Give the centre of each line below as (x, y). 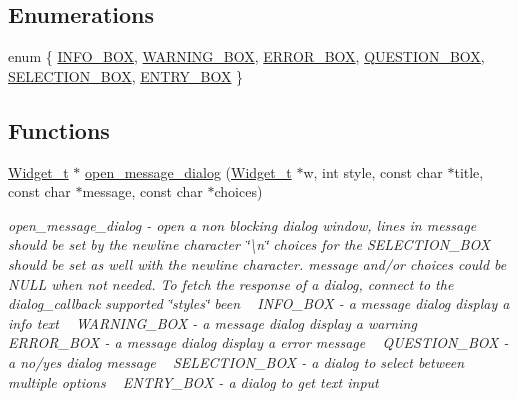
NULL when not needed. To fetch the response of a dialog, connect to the (231, 283)
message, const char (142, 191)
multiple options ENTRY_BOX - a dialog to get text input (193, 381)
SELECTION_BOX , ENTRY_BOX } (126, 75)
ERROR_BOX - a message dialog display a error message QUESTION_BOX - (258, 342)
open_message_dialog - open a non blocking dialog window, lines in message (242, 224)
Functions (59, 129)
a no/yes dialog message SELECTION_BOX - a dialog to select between (236, 361)
